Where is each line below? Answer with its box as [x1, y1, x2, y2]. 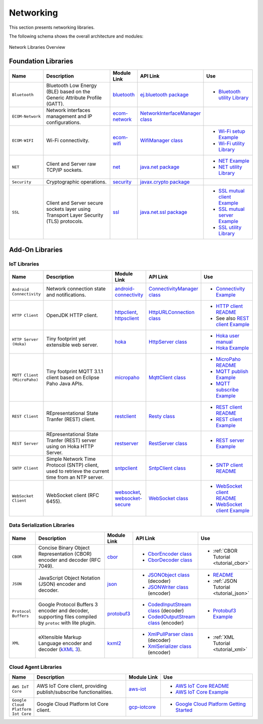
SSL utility [218, 224, 242, 231]
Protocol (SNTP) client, [46, 462, 99, 468]
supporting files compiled [38, 613, 97, 620]
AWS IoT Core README [175, 683, 229, 689]
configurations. [46, 119, 81, 126]
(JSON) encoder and [38, 580, 86, 587]
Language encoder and [38, 640, 92, 646]
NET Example [218, 158, 249, 165]
